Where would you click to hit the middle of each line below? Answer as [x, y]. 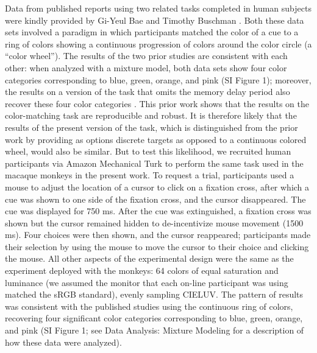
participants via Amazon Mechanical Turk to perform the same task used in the [154, 163]
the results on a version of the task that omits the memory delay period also [148, 92]
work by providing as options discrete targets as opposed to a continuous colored [156, 139]
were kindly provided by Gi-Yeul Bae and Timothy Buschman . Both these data [155, 20]
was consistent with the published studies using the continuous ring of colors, [149, 306]
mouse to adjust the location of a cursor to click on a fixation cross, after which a [157, 187]
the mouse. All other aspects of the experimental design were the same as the [149, 258]
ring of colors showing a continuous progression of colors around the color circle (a [158, 44]
